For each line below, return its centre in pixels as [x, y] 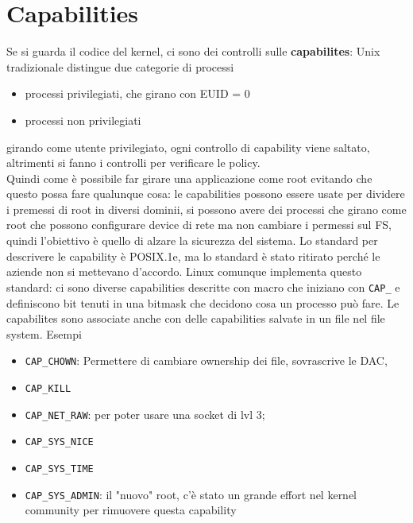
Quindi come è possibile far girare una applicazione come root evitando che [189, 178]
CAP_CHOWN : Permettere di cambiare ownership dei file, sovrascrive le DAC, [206, 360]
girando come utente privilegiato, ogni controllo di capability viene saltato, [188, 147]
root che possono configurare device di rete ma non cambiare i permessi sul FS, [199, 225]
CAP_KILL [48, 388]
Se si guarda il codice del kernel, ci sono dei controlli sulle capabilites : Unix [193, 51]
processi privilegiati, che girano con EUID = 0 [137, 93]
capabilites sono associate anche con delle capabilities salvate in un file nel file [196, 318]
